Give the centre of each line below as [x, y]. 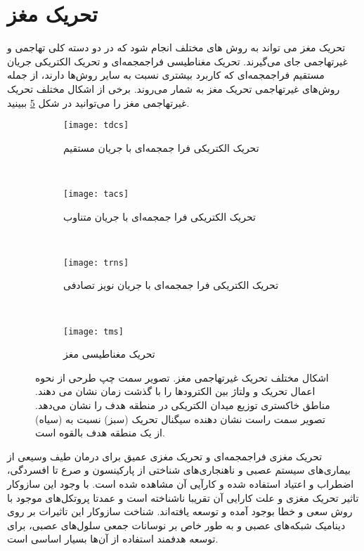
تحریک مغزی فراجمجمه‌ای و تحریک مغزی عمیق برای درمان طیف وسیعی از [165, 456]
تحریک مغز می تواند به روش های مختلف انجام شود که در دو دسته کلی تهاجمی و [176, 47]
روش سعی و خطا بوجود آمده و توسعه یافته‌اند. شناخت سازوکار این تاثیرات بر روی [180, 511]
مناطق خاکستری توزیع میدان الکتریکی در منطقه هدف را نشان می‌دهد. [183, 405]
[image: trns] [96, 262]
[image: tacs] [96, 194]
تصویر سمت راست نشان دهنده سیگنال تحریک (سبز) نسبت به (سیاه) [180, 419]
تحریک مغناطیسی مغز [109, 354]
